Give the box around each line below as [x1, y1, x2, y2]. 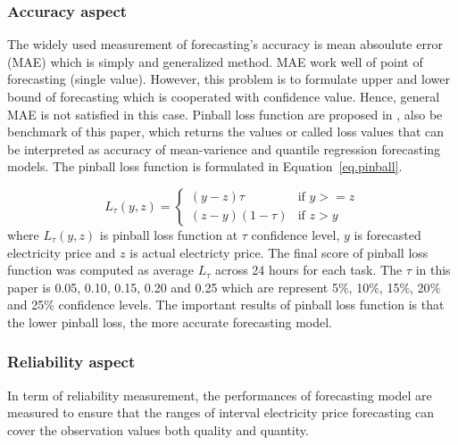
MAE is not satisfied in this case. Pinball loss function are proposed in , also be [7, 104, 443, 123]
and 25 [7, 295, 45, 314]
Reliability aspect [7, 350, 136, 373]
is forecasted [354, 225, 421, 243]
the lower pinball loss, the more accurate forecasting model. [7, 312, 332, 331]
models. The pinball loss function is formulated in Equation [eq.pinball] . [7, 157, 403, 176]
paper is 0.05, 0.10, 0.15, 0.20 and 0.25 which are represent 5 [7, 277, 338, 296]
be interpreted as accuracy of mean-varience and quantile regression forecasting [7, 139, 441, 158]
